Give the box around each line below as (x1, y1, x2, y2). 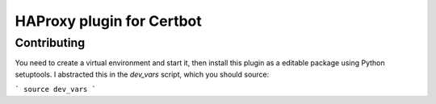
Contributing (15, 35, 86, 50)
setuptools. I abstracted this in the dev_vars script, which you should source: (15, 69, 270, 79)
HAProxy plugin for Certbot (15, 12, 202, 30)
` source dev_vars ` (15, 85, 97, 94)
